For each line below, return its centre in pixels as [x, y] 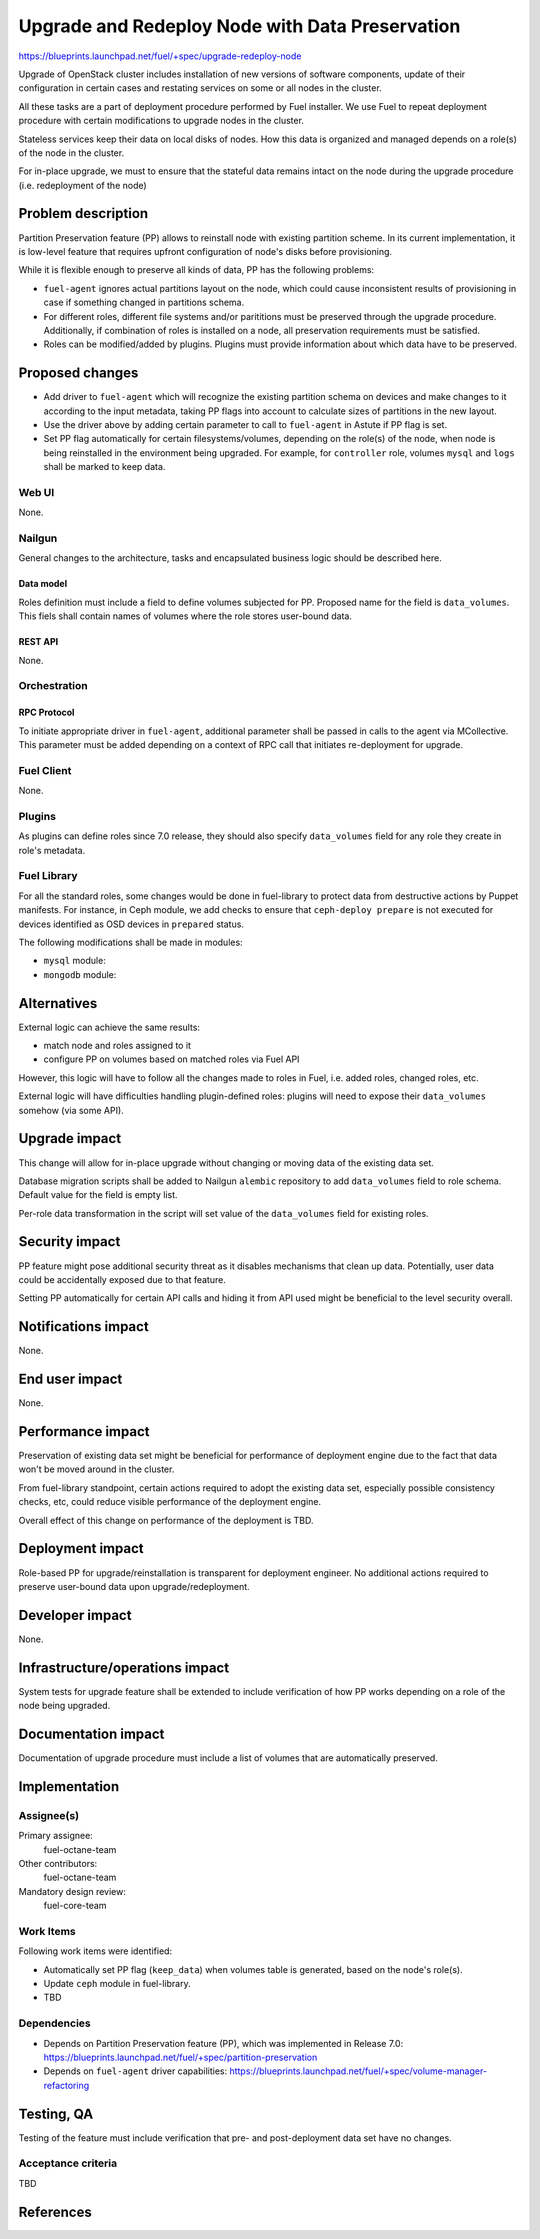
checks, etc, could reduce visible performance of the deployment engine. [170, 1502]
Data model [43, 584]
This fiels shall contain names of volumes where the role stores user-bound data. [185, 616]
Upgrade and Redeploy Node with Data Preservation [239, 26]
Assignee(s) [49, 1815]
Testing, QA [56, 2113]
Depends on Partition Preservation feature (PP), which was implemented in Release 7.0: [223, 2043]
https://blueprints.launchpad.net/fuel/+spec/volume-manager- [358, 2071]
